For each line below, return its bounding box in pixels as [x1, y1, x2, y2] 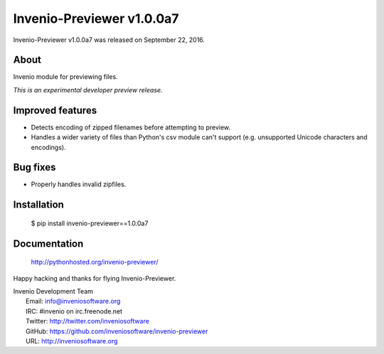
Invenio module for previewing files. [13, 73, 118, 81]
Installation [13, 199, 64, 211]
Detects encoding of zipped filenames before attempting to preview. [31, 123, 231, 132]
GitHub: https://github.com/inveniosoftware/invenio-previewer [26, 327, 208, 336]
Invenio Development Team [13, 287, 94, 296]
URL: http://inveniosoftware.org [26, 336, 118, 345]
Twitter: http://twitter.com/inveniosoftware [26, 317, 149, 326]
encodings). [31, 143, 67, 151]
